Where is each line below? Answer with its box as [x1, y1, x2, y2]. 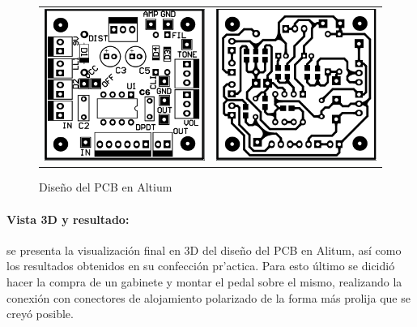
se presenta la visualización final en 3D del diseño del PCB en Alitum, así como [6, 241, 402, 258]
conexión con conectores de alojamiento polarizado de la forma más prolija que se [6, 289, 411, 306]
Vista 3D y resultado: [6, 210, 130, 227]
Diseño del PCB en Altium [39, 179, 172, 196]
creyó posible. [6, 305, 74, 322]
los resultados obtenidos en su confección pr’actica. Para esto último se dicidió [6, 257, 395, 274]
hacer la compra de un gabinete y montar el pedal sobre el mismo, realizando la [6, 273, 402, 290]
